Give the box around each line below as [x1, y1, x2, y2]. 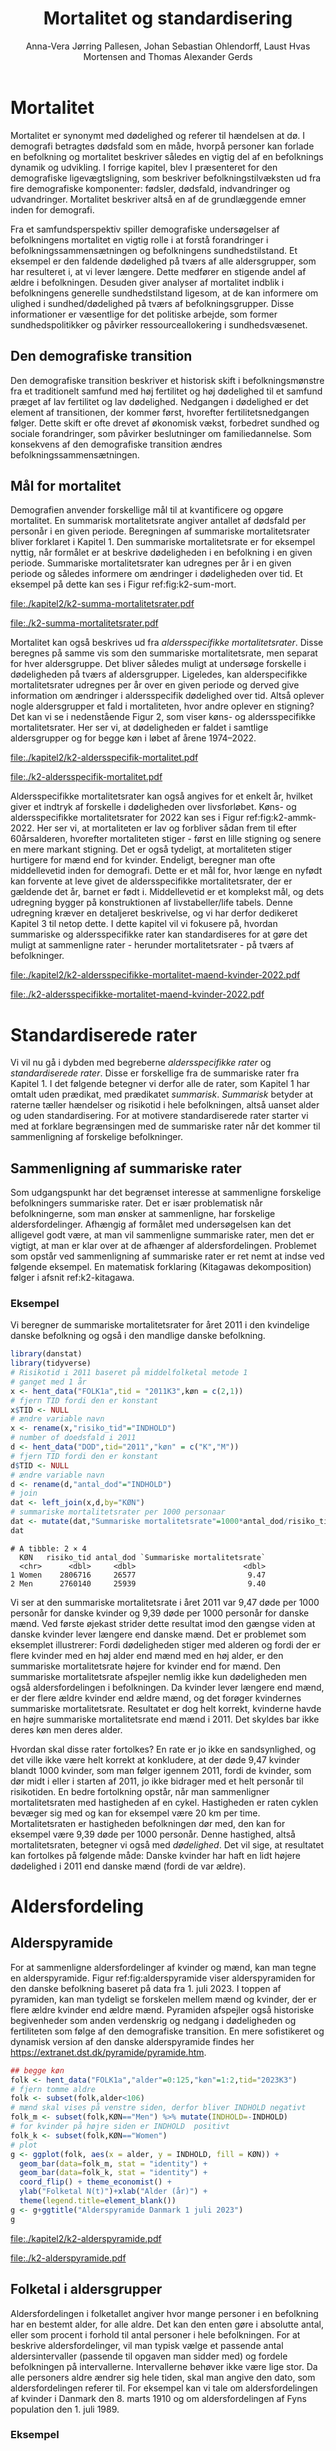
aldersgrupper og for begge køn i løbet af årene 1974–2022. [10, 732, 257, 744]
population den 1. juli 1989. [10, 2403, 120, 2415]
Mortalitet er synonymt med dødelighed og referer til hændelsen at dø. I [10, 129, 306, 141]
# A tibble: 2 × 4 [10, 1543, 87, 1554]
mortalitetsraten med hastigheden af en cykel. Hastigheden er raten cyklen [10, 1796, 319, 1808]
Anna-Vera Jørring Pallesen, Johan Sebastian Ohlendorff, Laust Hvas [25, 40, 311, 52]
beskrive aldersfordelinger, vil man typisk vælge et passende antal [10, 2339, 284, 2351]
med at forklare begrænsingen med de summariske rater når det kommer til [10, 1120, 321, 1132]
